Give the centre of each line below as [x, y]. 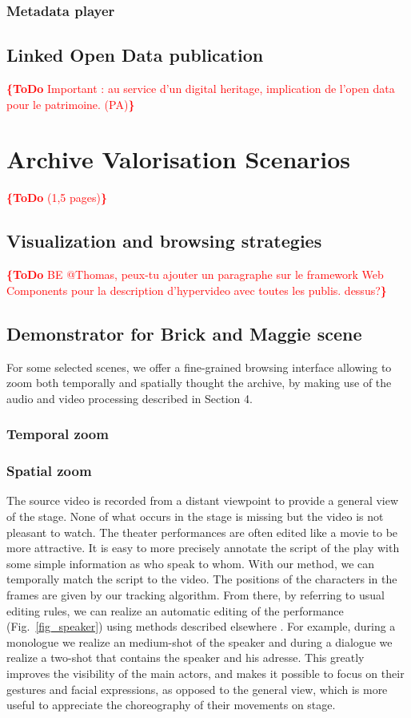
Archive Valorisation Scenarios [178, 159]
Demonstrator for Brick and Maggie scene [184, 333]
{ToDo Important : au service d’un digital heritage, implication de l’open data [201, 89]
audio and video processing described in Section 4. [130, 398]
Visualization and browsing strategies [164, 241]
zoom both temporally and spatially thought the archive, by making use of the [199, 383]
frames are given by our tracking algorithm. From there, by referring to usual [196, 594]
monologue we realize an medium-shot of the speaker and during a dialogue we [200, 641]
